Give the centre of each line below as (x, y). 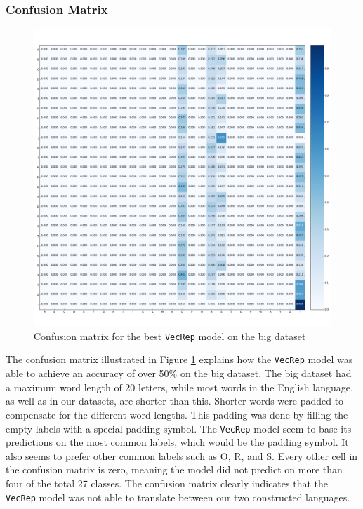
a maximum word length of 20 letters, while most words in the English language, (179, 387)
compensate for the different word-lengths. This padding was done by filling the (177, 414)
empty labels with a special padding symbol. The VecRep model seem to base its (179, 428)
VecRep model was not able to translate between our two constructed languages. (178, 497)
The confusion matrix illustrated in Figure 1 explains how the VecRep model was (179, 359)
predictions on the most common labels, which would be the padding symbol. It (177, 442)
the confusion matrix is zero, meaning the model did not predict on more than (174, 469)
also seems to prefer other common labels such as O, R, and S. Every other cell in (182, 455)
